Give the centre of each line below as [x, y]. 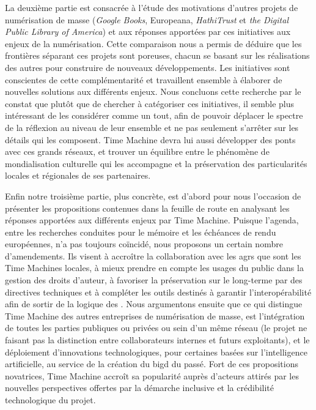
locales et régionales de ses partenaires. [78, 175]
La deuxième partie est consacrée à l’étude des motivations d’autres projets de [152, 7]
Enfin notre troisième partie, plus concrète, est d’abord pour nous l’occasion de [153, 196]
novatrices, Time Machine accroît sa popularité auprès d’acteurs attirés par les [152, 375]
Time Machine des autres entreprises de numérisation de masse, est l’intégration [155, 315]
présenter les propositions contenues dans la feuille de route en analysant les [147, 208]
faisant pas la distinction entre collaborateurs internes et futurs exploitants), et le [157, 340]
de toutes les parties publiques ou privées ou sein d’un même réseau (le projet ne [156, 328]
